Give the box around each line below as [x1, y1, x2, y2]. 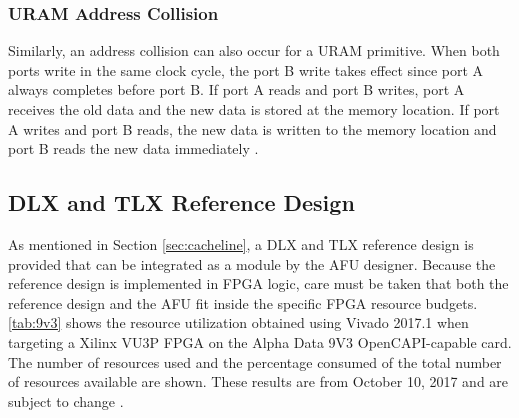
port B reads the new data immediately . [8, 138, 259, 159]
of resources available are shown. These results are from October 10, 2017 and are [8, 371, 509, 392]
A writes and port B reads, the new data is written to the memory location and [8, 118, 497, 139]
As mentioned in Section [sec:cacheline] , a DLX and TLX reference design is [8, 233, 474, 254]
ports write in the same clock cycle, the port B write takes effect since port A [8, 59, 484, 80]
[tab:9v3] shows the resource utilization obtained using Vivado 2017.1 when [8, 312, 469, 333]
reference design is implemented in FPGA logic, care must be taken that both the [8, 273, 509, 294]
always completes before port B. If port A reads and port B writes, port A [8, 79, 465, 100]
